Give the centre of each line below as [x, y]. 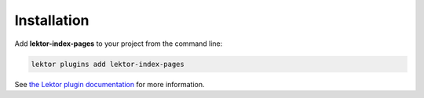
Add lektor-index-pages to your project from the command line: [119, 44]
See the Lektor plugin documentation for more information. [110, 84]
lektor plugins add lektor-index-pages [108, 64]
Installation [52, 20]
